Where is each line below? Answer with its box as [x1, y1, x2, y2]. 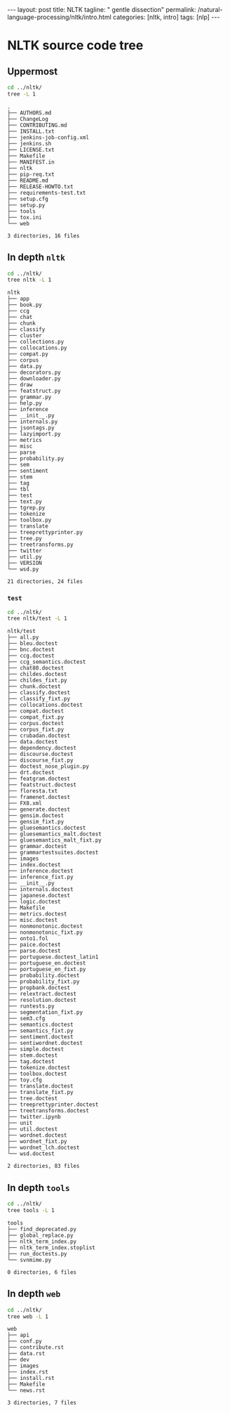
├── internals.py [7, 418, 58, 426]
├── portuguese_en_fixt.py [7, 966, 86, 973]
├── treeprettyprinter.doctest [7, 1101, 99, 1108]
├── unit [7, 1119, 33, 1127]
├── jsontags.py [7, 424, 55, 431]
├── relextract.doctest [7, 991, 77, 998]
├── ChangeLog [7, 115, 49, 122]
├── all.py [7, 634, 39, 641]
